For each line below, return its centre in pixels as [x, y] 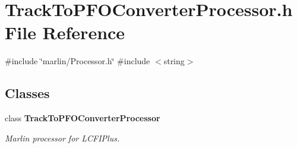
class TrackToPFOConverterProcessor [83, 118]
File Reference [65, 32]
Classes [27, 93]
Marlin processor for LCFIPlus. [62, 138]
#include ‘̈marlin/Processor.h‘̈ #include [78, 61]
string [174, 61]
